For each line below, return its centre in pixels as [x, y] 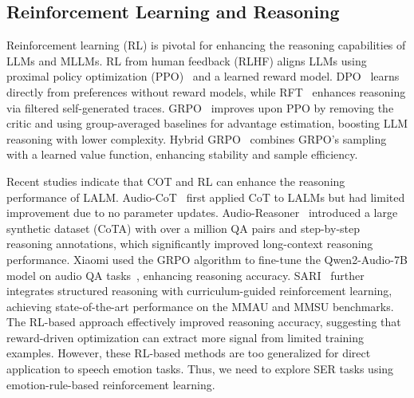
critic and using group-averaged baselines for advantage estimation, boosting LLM [207, 123]
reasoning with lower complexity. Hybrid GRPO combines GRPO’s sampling [197, 138]
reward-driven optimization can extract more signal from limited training [185, 337]
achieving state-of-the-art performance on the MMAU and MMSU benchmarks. [200, 306]
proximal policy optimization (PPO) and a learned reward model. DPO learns [203, 76]
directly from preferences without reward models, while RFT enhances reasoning [206, 91]
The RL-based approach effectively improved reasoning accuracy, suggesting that [204, 322]
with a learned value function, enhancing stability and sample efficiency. [182, 154]
